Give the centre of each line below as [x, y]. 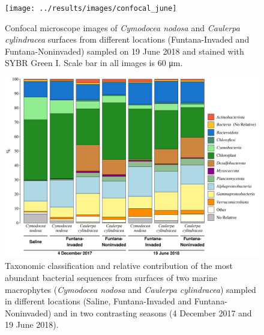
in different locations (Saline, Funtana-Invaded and [98, 301]
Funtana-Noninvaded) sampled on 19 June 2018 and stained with [124, 51]
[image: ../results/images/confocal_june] [91, 8]
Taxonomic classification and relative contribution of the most [119, 266]
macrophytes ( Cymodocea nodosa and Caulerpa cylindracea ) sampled [130, 289]
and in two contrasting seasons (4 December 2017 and [153, 312]
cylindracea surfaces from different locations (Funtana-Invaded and [127, 39]
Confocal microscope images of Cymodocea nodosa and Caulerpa [122, 27]
